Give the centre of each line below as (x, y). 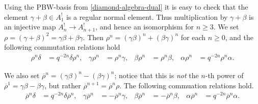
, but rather (63, 85)
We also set (22, 75)
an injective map (30, 27)
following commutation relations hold (62, 47)
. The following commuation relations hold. (187, 85)
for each (193, 37)
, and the (239, 37)
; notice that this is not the (157, 75)
